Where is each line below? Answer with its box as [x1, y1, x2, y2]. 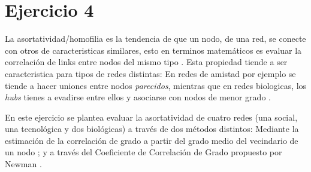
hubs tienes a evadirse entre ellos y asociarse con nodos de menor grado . [5, 91, 271, 103]
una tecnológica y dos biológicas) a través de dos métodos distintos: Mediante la [5, 122, 299, 135]
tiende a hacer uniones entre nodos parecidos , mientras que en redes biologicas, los [5, 79, 307, 91]
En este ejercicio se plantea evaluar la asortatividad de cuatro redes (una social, [5, 110, 298, 123]
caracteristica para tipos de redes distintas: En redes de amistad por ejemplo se [5, 67, 296, 79]
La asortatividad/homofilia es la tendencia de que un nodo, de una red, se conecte [5, 32, 306, 45]
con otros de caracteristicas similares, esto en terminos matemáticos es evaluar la [5, 44, 302, 56]
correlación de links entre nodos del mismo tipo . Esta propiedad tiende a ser [5, 56, 288, 68]
